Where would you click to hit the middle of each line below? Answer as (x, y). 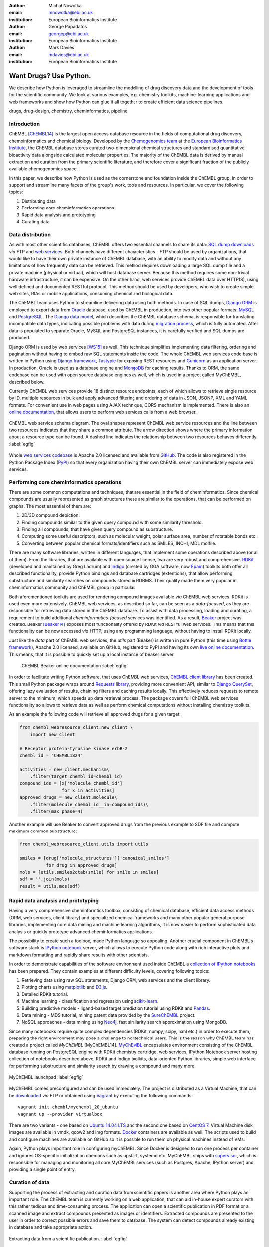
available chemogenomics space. (44, 169)
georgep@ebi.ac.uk (69, 34)
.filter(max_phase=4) (57, 811)
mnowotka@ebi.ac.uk (71, 13)
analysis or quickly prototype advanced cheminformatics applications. (81, 932)
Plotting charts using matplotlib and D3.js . (65, 987)
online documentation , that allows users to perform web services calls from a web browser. (103, 412)
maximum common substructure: (43, 831)
